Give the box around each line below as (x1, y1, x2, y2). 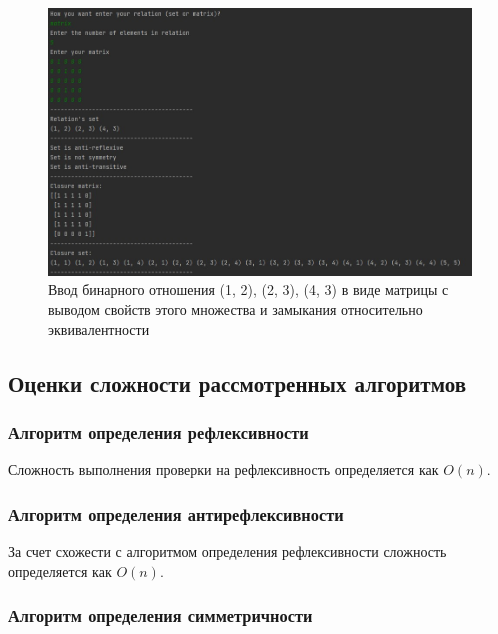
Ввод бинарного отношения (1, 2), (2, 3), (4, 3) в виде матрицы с (48, 279, 449, 300)
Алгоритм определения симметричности (8, 603, 313, 628)
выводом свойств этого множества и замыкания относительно (48, 299, 423, 320)
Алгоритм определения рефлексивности (8, 419, 309, 444)
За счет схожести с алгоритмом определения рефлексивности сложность (8, 541, 447, 562)
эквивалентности (48, 318, 150, 339)
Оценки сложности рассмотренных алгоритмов (8, 367, 466, 398)
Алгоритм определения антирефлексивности (8, 501, 344, 526)
